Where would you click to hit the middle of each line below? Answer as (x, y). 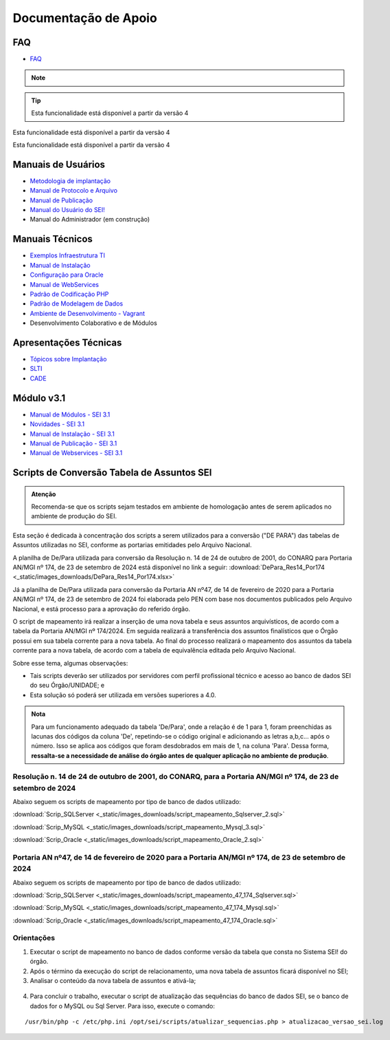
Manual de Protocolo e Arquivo (74, 191)
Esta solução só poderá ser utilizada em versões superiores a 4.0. (123, 694)
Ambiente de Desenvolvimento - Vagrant (88, 313)
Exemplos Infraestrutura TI (68, 255)
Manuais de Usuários (59, 164)
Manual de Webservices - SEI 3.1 (76, 453)
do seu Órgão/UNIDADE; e (67, 686)
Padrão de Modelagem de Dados (77, 304)
